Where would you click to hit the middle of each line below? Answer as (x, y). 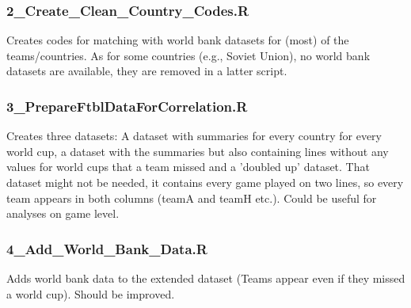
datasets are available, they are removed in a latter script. (147, 71)
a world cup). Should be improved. (91, 293)
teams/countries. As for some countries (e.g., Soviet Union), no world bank (188, 55)
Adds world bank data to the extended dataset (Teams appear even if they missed (206, 278)
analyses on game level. (63, 213)
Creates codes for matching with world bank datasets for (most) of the (178, 40)
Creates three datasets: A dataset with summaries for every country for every (194, 136)
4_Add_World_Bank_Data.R (107, 248)
